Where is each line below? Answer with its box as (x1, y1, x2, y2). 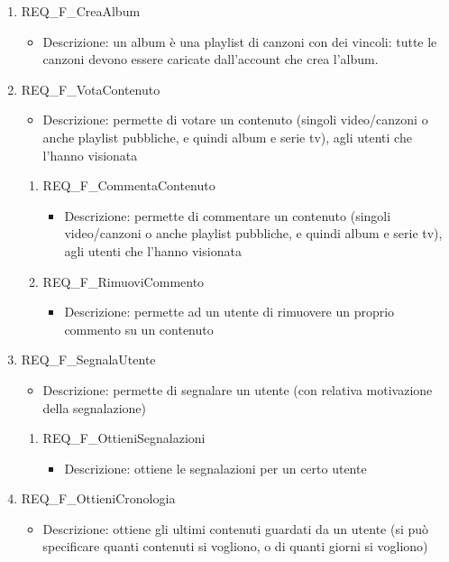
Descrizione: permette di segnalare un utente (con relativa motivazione (42, 380, 433, 399)
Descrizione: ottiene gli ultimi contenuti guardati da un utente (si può (42, 519, 429, 538)
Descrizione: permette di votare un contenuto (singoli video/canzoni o (42, 110, 428, 129)
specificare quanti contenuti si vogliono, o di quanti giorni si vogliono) (42, 537, 428, 556)
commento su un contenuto (64, 319, 214, 338)
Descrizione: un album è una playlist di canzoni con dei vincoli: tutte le (42, 32, 437, 51)
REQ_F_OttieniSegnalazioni (42, 428, 206, 447)
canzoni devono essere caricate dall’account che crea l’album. (42, 50, 379, 69)
